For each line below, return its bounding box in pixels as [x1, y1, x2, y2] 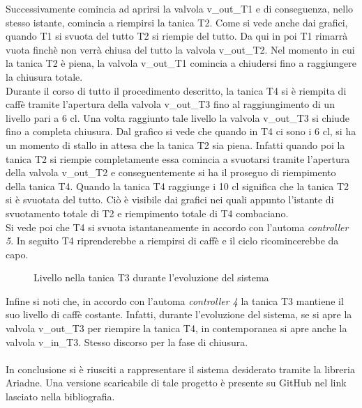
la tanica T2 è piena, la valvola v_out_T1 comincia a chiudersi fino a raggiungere [6, 56, 357, 70]
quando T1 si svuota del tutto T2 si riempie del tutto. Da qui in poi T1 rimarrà [6, 29, 348, 43]
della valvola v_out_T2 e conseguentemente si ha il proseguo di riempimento [6, 165, 336, 180]
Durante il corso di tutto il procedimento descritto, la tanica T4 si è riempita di [6, 83, 347, 97]
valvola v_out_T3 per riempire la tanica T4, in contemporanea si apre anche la [6, 321, 347, 336]
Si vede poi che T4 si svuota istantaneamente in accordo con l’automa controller [6, 219, 349, 234]
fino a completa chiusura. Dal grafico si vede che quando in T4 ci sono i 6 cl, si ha [6, 124, 356, 139]
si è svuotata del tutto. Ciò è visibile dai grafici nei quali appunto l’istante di [6, 192, 334, 207]
